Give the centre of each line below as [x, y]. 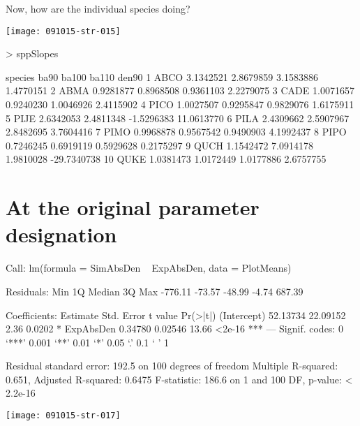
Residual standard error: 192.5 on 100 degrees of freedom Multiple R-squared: [172, 366]
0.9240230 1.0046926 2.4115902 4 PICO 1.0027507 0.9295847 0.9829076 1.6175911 [180, 104]
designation [61, 234]
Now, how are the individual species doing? [98, 8]
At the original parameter [133, 207]
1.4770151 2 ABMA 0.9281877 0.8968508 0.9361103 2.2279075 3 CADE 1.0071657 [180, 90]
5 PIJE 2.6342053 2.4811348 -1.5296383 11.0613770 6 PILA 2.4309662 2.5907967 [178, 118]
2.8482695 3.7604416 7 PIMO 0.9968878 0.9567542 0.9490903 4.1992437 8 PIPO [176, 132]
